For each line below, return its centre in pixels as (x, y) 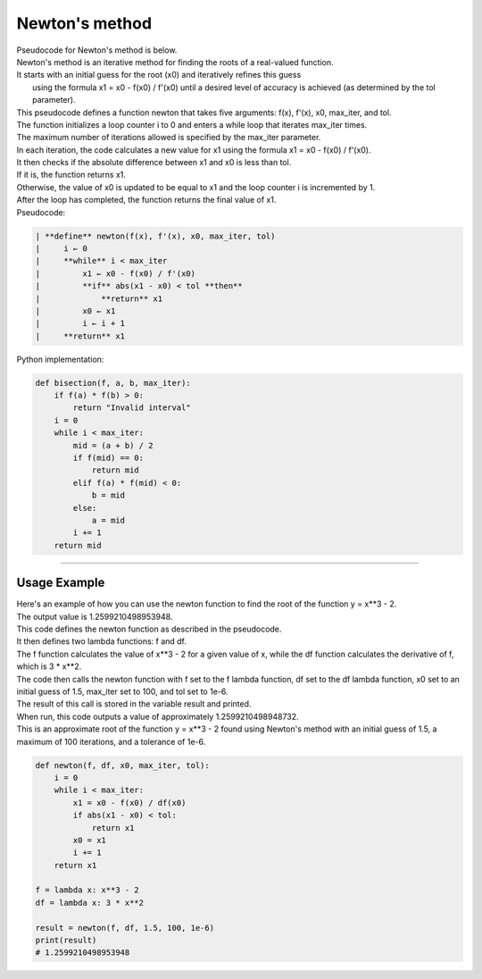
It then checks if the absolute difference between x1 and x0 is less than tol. (154, 163)
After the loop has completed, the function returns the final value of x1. (146, 200)
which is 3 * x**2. (49, 666)
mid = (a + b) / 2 (113, 445)
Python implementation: (60, 359)
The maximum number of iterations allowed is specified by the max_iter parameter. (169, 138)
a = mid (108, 520)
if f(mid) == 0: (108, 458)
